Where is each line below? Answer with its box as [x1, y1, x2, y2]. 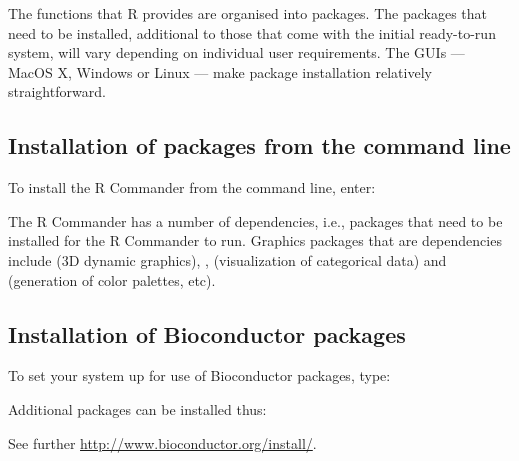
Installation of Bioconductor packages [8, 318, 406, 349]
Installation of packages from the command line [8, 130, 511, 161]
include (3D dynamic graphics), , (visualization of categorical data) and [8, 249, 447, 270]
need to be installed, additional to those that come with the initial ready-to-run [8, 22, 496, 43]
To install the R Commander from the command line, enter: [8, 177, 376, 198]
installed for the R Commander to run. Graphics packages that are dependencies [8, 230, 502, 251]
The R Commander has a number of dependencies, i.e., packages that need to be [8, 210, 503, 231]
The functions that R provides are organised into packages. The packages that [8, 3, 488, 23]
